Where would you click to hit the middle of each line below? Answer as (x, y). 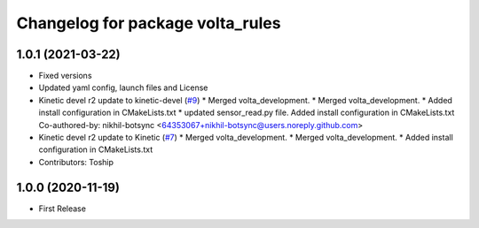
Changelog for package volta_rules (149, 23)
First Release (62, 209)
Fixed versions (65, 76)
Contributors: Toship (76, 162)
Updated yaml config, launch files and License (123, 87)
